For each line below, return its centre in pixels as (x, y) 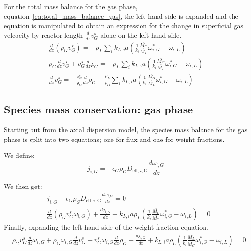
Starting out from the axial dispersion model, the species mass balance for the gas (126, 129)
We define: (19, 155)
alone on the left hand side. (141, 35)
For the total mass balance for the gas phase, (71, 6)
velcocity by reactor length (44, 35)
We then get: (23, 186)
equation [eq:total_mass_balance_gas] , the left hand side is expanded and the (121, 16)
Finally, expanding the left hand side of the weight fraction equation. (106, 227)
